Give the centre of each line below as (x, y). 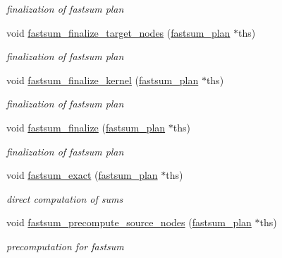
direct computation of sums (65, 198)
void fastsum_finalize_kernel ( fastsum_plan (103, 80)
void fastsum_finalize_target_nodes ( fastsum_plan (118, 32)
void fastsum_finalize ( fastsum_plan (86, 127)
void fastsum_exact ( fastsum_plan (82, 175)
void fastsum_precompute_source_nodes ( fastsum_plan (129, 222)
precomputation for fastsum (65, 246)
